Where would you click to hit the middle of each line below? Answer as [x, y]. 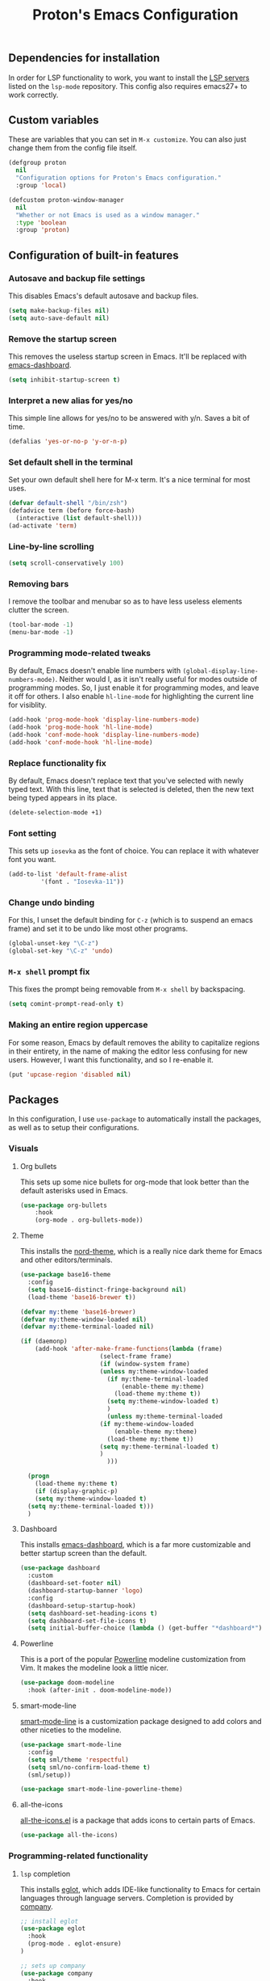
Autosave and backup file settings [77, 278]
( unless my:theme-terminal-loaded [165, 1417]
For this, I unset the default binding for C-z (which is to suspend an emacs [131, 920]
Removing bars [39, 583]
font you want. [32, 860]
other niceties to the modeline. [71, 1730]
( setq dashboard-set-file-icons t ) [87, 1621]
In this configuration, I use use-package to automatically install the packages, [135, 1119]
